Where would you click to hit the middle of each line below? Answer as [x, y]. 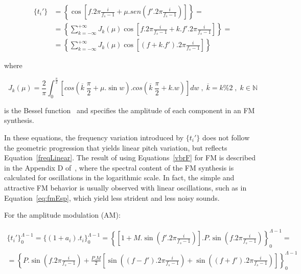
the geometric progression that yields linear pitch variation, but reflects [116, 147]
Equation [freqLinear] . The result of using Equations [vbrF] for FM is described [130, 157]
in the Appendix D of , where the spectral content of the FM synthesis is [119, 167]
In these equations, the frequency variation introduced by [94, 138]
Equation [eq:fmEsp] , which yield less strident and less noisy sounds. [112, 197]
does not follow [226, 138]
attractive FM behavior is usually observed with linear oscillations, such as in [125, 187]
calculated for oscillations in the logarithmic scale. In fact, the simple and [119, 177]
